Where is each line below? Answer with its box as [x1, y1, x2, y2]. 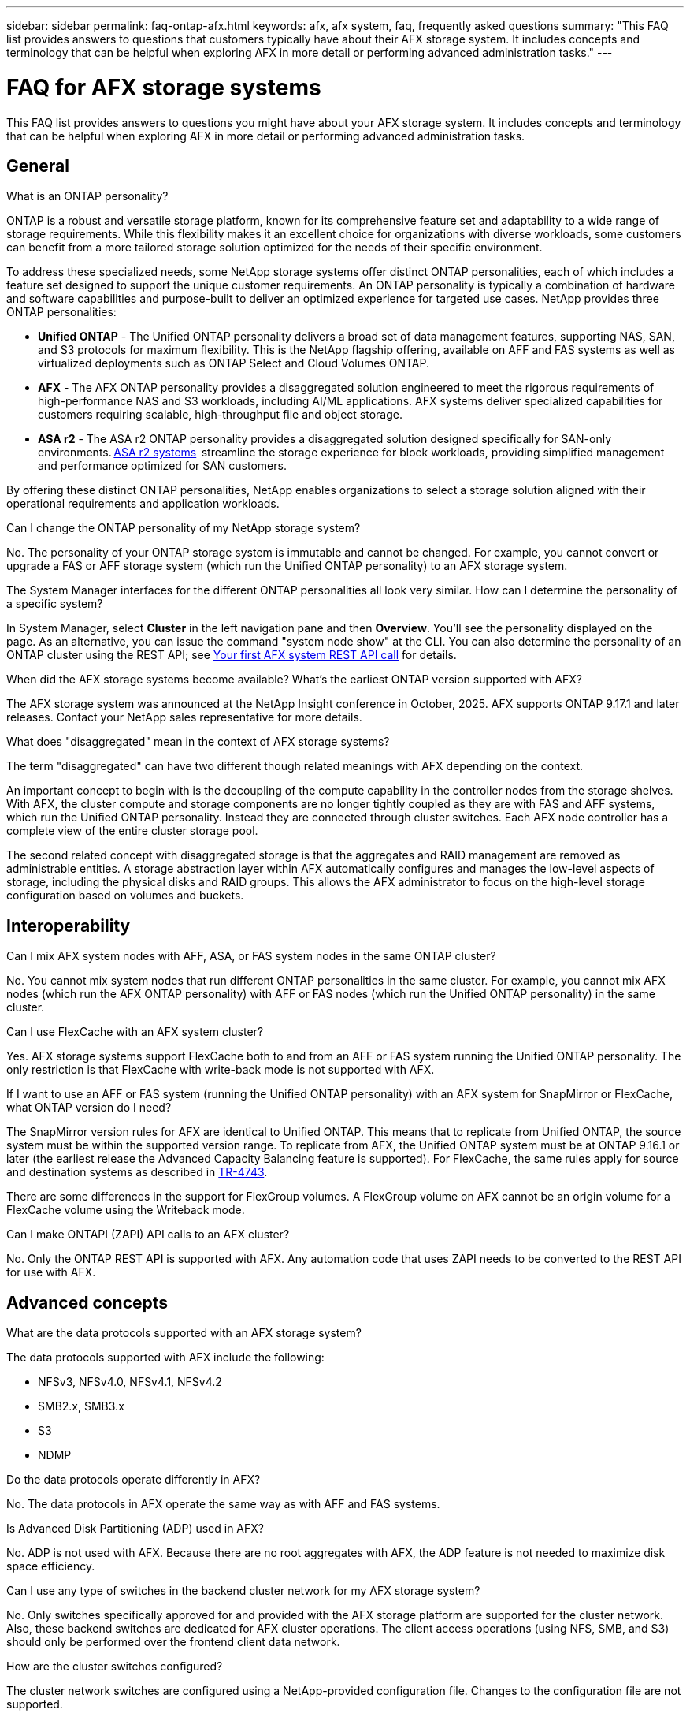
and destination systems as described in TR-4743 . [6, 1165, 268, 1179]
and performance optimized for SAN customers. [38, 459, 287, 473]
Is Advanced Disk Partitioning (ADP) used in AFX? [6, 1521, 265, 1536]
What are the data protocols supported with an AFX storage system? [6, 1326, 362, 1340]
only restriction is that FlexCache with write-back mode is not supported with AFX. [6, 1063, 435, 1077]
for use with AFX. [6, 1265, 96, 1279]
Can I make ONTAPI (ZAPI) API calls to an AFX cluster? [6, 1227, 290, 1242]
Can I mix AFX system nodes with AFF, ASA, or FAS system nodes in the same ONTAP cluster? [6, 949, 496, 963]
